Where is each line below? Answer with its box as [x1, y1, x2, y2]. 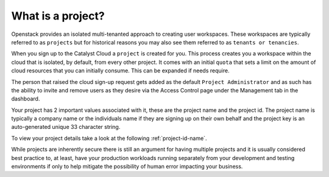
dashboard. [11, 95, 40, 103]
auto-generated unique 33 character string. [11, 123, 121, 131]
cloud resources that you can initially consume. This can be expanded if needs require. [11, 67, 230, 74]
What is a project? [11, 9, 105, 23]
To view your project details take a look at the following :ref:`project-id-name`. [11, 134, 207, 142]
